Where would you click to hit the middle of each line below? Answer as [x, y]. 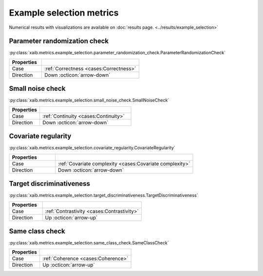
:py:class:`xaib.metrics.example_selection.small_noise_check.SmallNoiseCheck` [89, 100]
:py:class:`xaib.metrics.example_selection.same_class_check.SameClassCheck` [89, 243]
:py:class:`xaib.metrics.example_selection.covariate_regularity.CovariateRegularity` [92, 148]
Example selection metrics [64, 13]
